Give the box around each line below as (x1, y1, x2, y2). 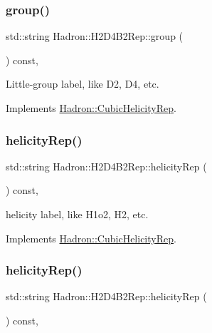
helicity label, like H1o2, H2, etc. (6, 207, 149, 221)
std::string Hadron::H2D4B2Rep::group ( (6, 29, 184, 43)
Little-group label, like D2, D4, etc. (6, 76, 159, 91)
